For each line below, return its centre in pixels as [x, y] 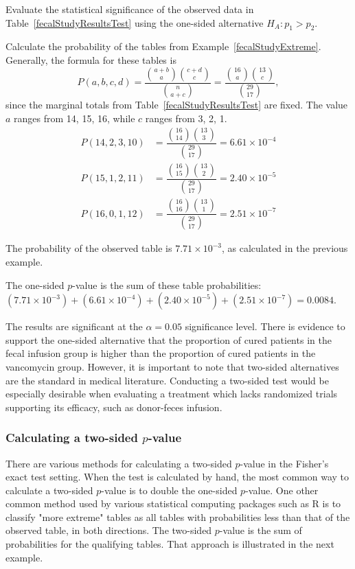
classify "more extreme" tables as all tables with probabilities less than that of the [178, 516]
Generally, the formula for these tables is [91, 59]
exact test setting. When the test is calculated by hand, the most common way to [177, 477]
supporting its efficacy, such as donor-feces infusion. [114, 407]
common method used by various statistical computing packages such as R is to [173, 503]
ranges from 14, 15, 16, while [75, 118]
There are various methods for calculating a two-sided [119, 463]
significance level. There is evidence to [265, 326]
